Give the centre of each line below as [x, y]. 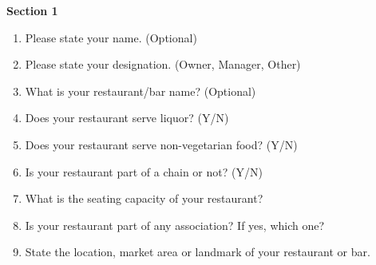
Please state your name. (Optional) [111, 37]
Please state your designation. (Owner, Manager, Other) [163, 64]
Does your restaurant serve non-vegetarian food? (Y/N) [161, 144]
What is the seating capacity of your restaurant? [144, 198]
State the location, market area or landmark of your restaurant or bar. [198, 252]
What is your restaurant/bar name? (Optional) [141, 91]
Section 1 [32, 10]
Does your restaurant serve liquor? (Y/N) [127, 118]
